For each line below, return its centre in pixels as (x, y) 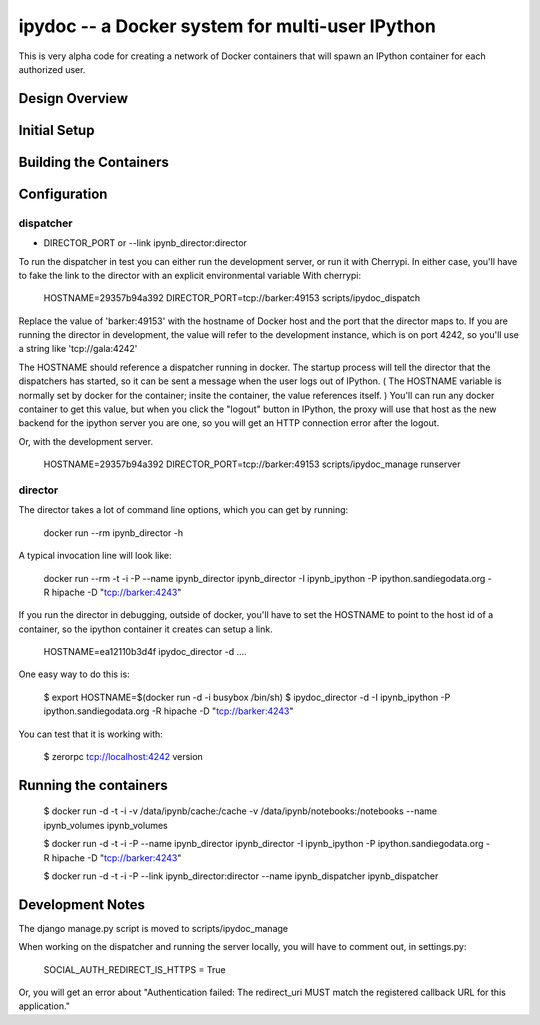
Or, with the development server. (86, 441)
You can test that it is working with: (91, 734)
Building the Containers (93, 161)
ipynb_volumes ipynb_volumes (106, 825)
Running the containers (93, 785)
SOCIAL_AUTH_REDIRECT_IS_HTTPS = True (134, 969)
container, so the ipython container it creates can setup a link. (146, 629)
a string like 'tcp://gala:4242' (78, 349)
